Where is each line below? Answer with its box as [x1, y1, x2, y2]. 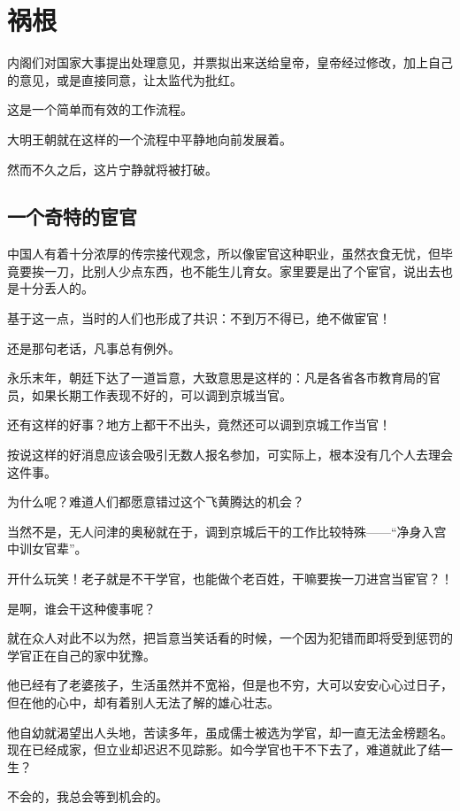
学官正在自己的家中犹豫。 [7, 645, 156, 664]
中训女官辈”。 [7, 539, 88, 558]
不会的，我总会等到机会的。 [7, 787, 168, 806]
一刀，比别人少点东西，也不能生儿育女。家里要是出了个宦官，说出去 [43, 261, 441, 280]
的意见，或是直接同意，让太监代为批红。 [7, 70, 242, 89]
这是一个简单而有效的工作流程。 [7, 100, 193, 119]
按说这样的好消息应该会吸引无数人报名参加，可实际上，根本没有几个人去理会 [7, 445, 453, 464]
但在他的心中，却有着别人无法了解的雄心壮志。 [7, 692, 280, 711]
